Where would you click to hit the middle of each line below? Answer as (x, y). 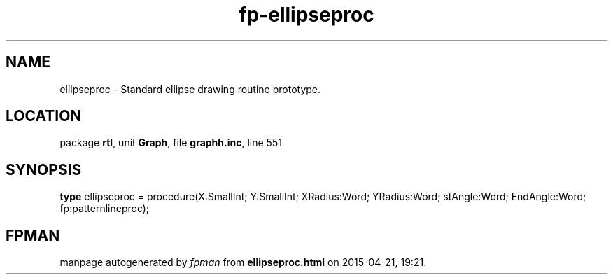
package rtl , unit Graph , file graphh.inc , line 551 (171, 143)
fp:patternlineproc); (105, 209)
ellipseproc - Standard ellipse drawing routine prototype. (190, 89)
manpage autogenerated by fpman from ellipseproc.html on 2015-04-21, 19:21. (243, 262)
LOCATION (44, 116)
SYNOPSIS (44, 169)
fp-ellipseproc (306, 15)
